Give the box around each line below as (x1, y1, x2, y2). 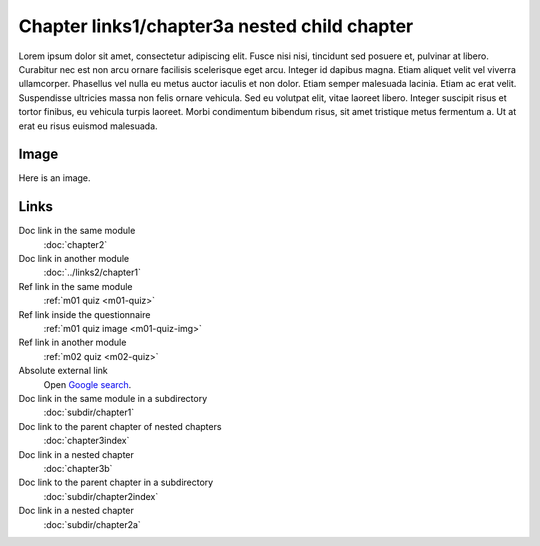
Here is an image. (18, 172, 91, 184)
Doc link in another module (18, 253, 130, 265)
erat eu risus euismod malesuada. (18, 120, 159, 132)
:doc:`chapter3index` (43, 435, 130, 447)
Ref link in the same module (18, 280, 133, 292)
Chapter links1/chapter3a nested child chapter (18, 15, 414, 37)
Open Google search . (43, 378, 132, 390)
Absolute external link (18, 365, 109, 377)
